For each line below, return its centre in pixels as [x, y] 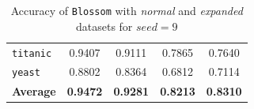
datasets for [104, 26]
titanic [32, 53]
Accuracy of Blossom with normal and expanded [127, 10]
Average [34, 91]
